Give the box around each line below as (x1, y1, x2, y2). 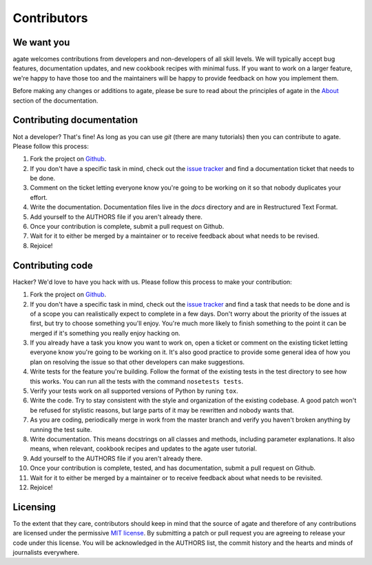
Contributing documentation (12, 114, 138, 126)
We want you (12, 37, 70, 48)
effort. (30, 193, 48, 201)
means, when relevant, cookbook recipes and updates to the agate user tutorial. (30, 444, 258, 453)
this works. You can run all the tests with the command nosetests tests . (30, 377, 244, 385)
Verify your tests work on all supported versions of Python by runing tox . (30, 387, 239, 395)
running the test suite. (30, 425, 92, 433)
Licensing (12, 501, 56, 513)
